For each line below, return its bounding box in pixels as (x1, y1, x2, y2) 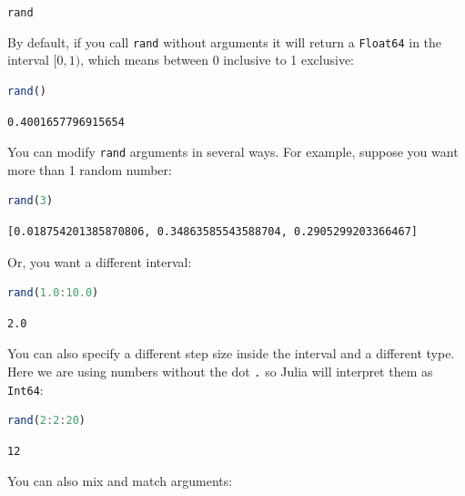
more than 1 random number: (7, 160, 172, 179)
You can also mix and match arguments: (7, 471, 233, 491)
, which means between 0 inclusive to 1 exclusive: (80, 50, 354, 69)
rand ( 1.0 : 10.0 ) (7, 286, 99, 300)
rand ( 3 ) (7, 194, 54, 208)
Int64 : (7, 379, 44, 398)
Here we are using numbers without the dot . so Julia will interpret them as (7, 361, 433, 380)
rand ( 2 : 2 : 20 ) (7, 414, 86, 428)
